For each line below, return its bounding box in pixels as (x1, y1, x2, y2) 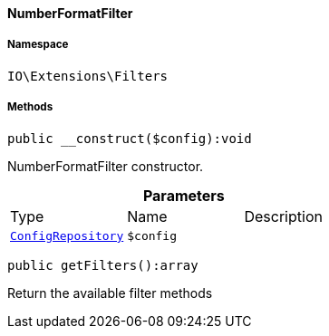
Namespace (7, 38, 69, 52)
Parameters (142, 186, 225, 205)
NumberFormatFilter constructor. (7, 158, 204, 174)
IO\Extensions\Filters (7, 68, 169, 83)
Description (244, 206, 323, 226)
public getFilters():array (7, 257, 198, 273)
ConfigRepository (10, 228, 124, 243)
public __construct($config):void (7, 130, 252, 146)
